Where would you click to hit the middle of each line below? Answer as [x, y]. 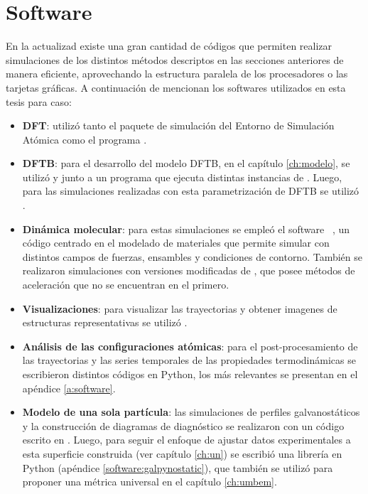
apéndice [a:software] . [69, 388]
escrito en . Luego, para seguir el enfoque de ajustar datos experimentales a [186, 440]
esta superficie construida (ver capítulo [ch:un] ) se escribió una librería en [182, 453]
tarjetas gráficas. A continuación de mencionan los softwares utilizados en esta [176, 87]
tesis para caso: [39, 101]
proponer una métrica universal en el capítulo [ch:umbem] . [150, 482]
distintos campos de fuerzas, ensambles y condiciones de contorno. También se [192, 256]
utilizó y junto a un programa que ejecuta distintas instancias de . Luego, [182, 177]
